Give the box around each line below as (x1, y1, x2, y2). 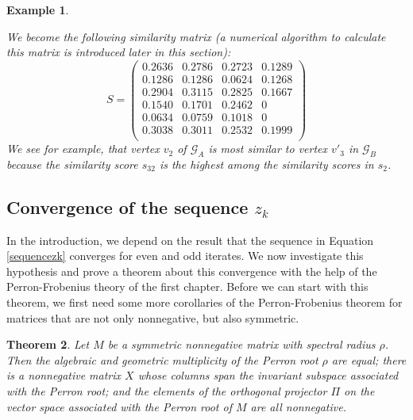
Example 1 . (6, 2, 69, 17)
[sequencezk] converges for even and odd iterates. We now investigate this (6, 247, 364, 264)
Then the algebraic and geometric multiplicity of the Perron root (6, 351, 318, 368)
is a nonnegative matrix (6, 367, 122, 384)
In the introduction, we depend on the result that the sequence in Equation (6, 231, 374, 248)
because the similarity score (6, 155, 138, 172)
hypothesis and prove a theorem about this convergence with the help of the (6, 262, 377, 279)
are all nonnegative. (250, 398, 346, 414)
